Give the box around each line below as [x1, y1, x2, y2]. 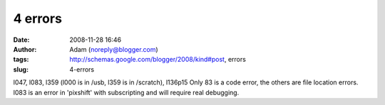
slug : [13, 65, 29, 74]
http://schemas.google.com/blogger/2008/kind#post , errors [69, 55, 246, 64]
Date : [13, 35, 30, 44]
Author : [13, 45, 37, 53]
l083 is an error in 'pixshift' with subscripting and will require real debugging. [13, 88, 240, 96]
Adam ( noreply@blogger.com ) [69, 45, 158, 53]
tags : [13, 55, 29, 64]
